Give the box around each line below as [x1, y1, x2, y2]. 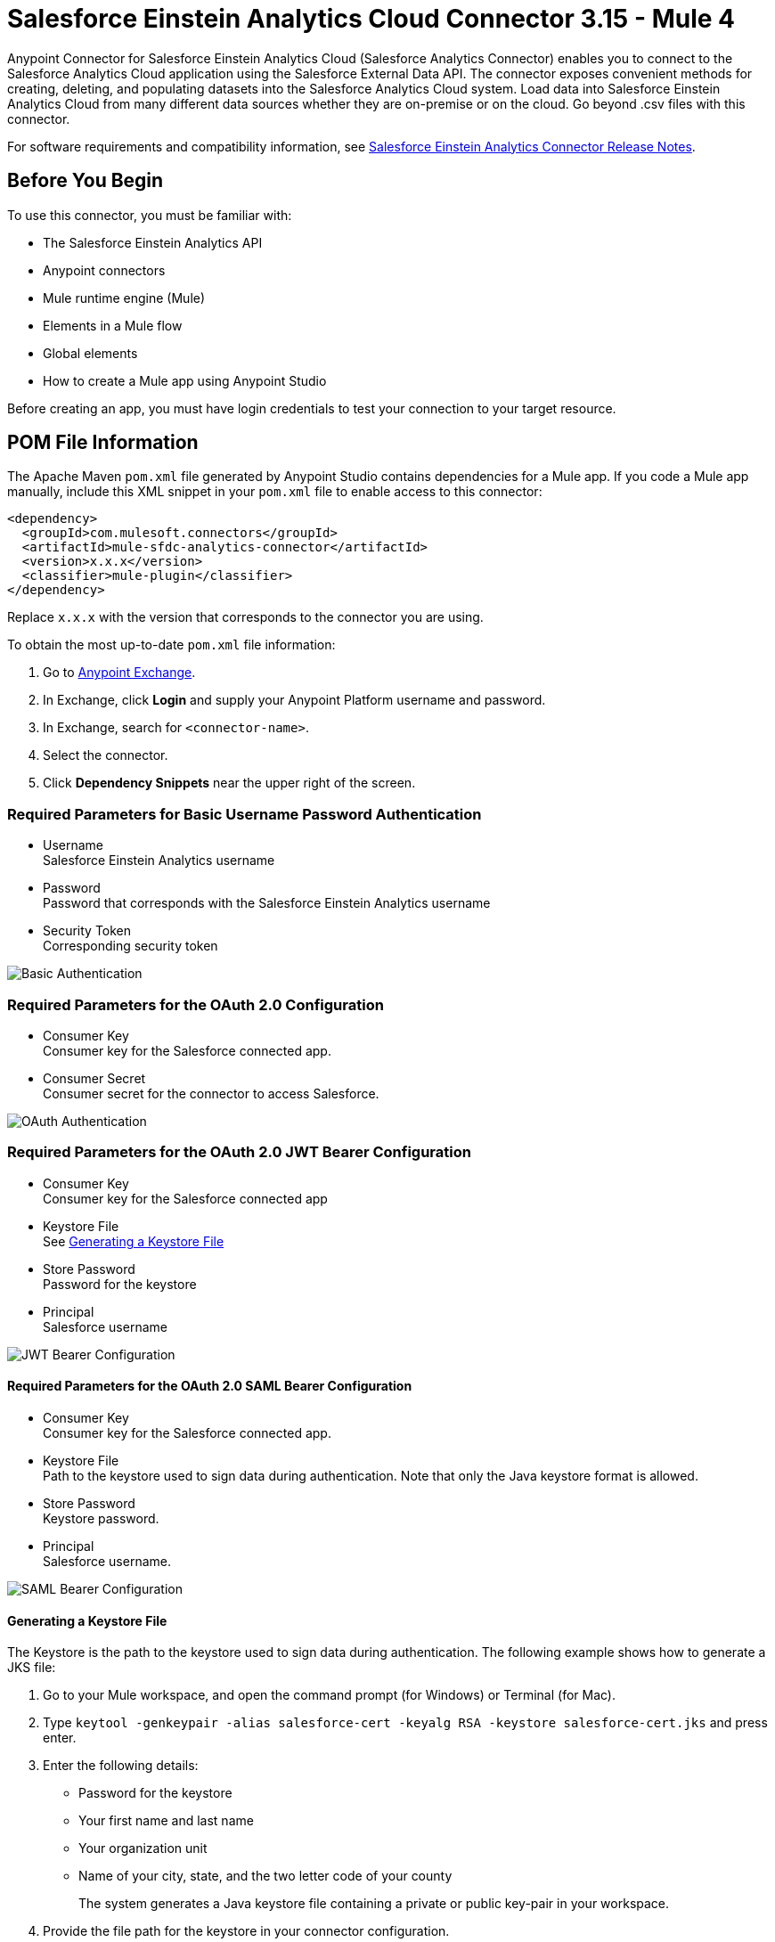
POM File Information [7, 431, 199, 454]
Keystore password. [43, 1510, 159, 1526]
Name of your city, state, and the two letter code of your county [78, 1868, 453, 1884]
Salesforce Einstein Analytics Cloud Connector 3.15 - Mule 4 [7, 4, 735, 34]
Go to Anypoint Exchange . [43, 665, 196, 681]
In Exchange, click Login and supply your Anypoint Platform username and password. [43, 692, 546, 708]
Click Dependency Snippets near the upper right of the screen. [43, 775, 416, 791]
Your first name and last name [78, 1813, 254, 1829]
